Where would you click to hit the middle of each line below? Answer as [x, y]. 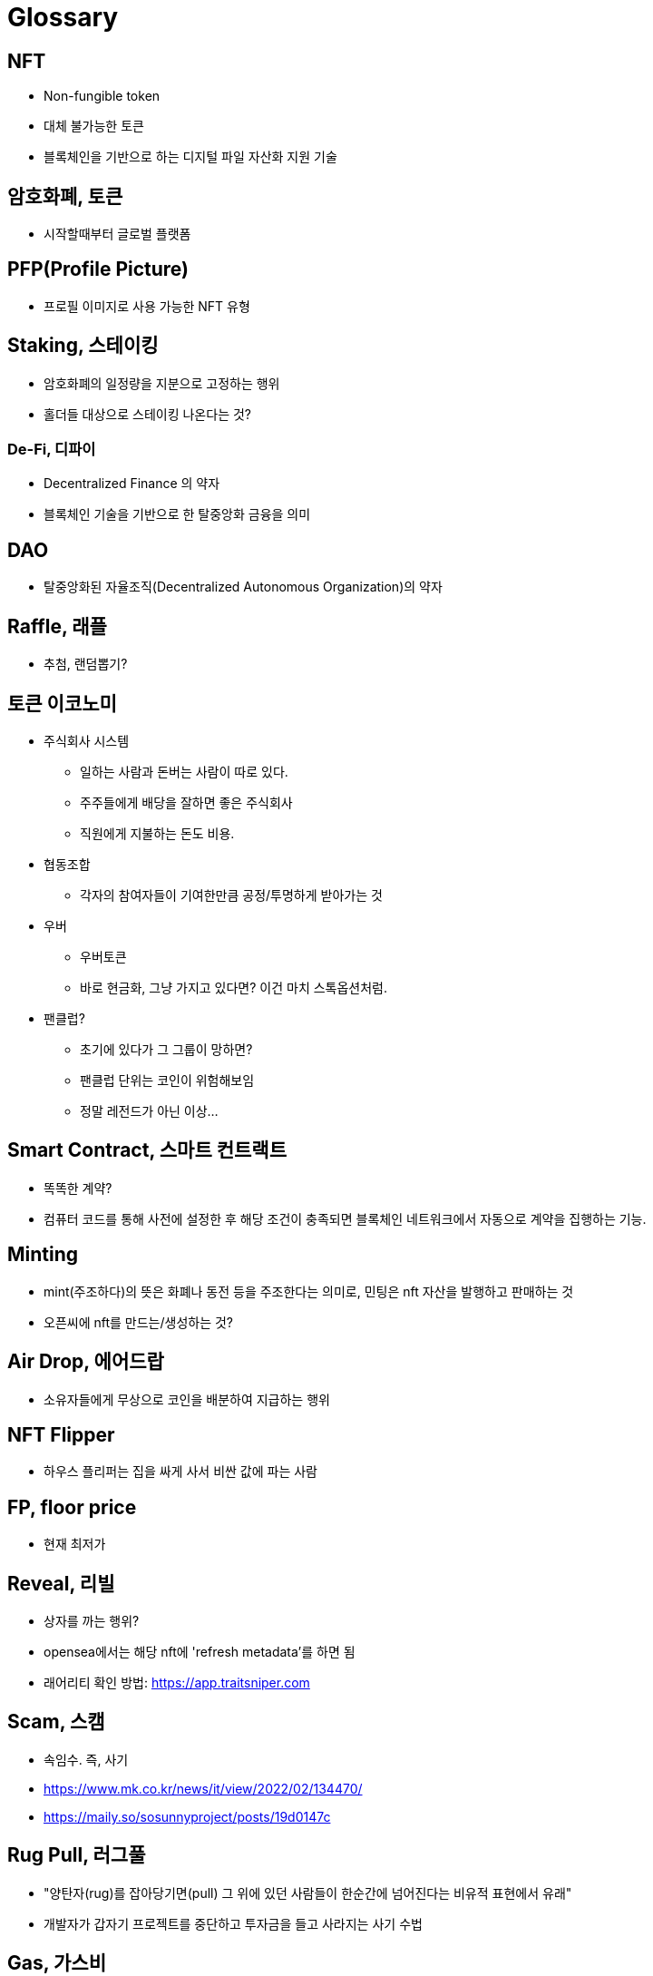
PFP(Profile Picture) [98, 269]
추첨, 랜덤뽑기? [86, 664]
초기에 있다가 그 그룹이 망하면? [166, 1049]
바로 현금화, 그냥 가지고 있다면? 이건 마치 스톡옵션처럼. [234, 987]
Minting [43, 1255]
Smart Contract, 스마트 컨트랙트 [147, 1150]
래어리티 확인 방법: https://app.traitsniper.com [177, 1683]
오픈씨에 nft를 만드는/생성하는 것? [139, 1322]
